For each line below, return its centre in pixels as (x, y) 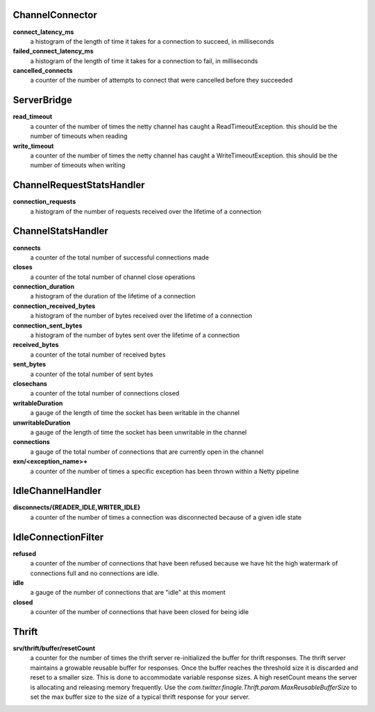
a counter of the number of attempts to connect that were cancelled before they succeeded (161, 80)
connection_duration (44, 287)
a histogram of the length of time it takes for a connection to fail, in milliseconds (144, 61)
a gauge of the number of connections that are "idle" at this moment (128, 593)
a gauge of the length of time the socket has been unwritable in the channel (139, 432)
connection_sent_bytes (48, 325)
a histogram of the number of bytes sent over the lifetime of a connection (135, 335)
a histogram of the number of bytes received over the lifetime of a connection (141, 316)
